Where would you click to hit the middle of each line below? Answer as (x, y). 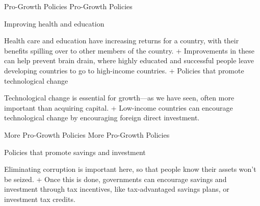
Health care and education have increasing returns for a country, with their (122, 41)
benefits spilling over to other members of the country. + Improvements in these (129, 50)
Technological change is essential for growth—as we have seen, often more (119, 98)
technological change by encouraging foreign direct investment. (102, 118)
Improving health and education (54, 23)
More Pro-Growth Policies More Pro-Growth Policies (87, 134)
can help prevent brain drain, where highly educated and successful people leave (129, 60)
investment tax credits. (40, 199)
